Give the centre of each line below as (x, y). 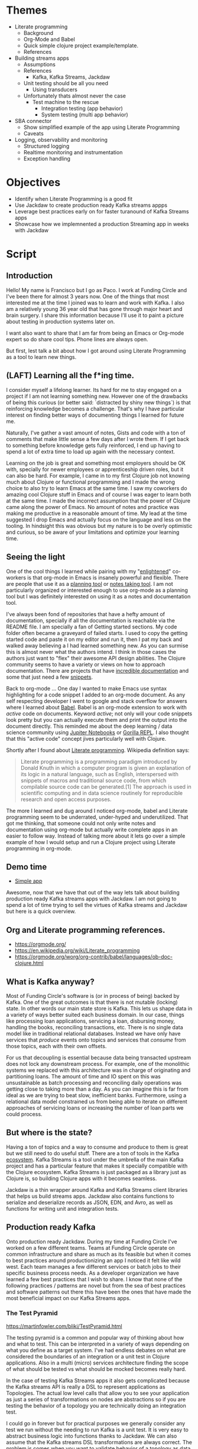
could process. (24, 1114)
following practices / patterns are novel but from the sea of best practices (96, 1285)
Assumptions (40, 64)
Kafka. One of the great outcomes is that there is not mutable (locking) (92, 1002)
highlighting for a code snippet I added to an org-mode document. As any (96, 695)
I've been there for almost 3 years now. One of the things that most (88, 296)
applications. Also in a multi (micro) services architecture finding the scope (98, 1363)
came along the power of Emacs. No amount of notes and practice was (93, 507)
